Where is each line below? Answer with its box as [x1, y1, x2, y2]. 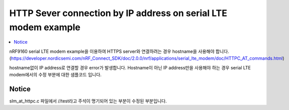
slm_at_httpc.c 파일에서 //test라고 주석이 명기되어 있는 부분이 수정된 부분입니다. [9, 98, 167, 104]
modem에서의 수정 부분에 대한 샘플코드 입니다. [9, 71, 102, 77]
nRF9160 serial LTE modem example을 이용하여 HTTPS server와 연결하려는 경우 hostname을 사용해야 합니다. [9, 48, 229, 54]
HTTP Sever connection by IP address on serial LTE [9, 8, 228, 19]
